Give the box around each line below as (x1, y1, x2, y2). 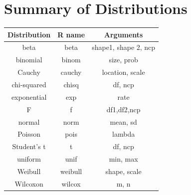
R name (57, 29, 85, 39)
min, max (109, 154, 138, 164)
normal (18, 116, 40, 127)
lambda (112, 129, 135, 139)
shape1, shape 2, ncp (92, 42, 156, 52)
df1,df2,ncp (106, 104, 141, 114)
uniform (17, 154, 41, 164)
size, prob (109, 54, 138, 65)
